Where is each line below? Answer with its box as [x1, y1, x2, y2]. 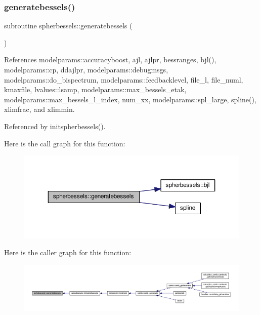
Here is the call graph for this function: [4, 138, 125, 148]
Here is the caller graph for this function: [4, 247, 132, 258]
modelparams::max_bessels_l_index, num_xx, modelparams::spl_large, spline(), [4, 94, 256, 104]
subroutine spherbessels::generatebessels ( [4, 20, 133, 31]
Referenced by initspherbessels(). [4, 121, 106, 131]
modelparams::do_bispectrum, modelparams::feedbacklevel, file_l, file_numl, [4, 74, 243, 85]
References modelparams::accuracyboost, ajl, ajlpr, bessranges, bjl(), [4, 54, 216, 65]
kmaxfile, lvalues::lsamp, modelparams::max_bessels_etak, [4, 84, 187, 95]
